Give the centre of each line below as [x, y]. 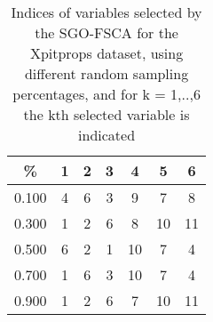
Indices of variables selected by [106, 12]
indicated [107, 135]
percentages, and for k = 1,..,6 [106, 94]
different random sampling [106, 73]
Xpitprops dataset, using [106, 53]
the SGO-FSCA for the [106, 32]
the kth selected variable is [106, 114]
